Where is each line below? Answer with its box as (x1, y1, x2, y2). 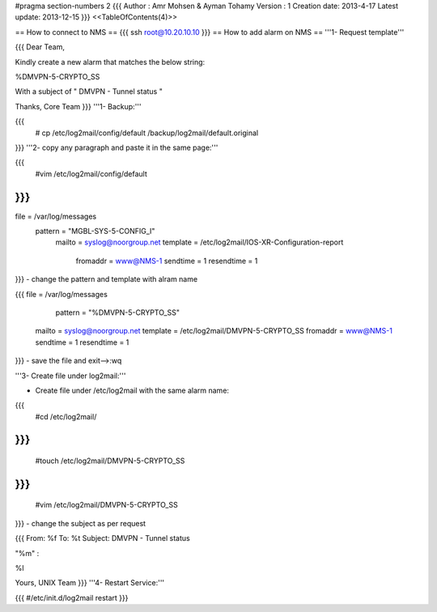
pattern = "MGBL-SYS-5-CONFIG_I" (35, 226, 155, 236)
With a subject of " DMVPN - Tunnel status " (15, 87, 163, 96)
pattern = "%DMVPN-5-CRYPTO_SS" (55, 308, 180, 317)
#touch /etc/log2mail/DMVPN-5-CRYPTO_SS (35, 456, 185, 465)
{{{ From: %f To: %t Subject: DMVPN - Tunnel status (15, 533, 190, 543)
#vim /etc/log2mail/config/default (35, 168, 147, 178)
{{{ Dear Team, (15, 42, 65, 52)
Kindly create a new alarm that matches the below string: (15, 57, 206, 66)
